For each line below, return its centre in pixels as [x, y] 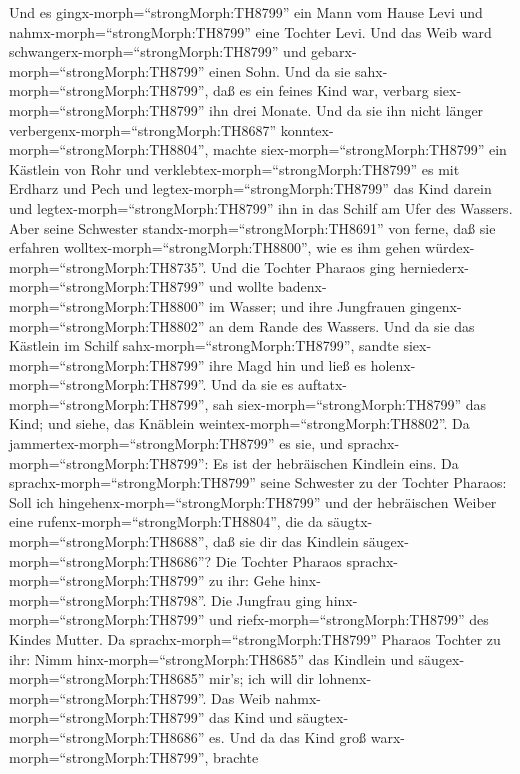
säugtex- [323, 717]
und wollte [241, 286]
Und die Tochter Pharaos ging [303, 266]
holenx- [393, 364]
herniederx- [434, 266]
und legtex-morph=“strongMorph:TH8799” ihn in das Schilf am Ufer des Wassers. [261, 207]
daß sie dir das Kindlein [286, 541]
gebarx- [334, 51]
